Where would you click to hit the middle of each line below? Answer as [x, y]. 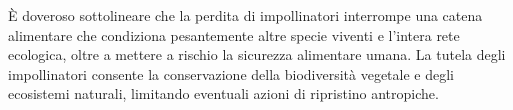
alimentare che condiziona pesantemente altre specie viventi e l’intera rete [234, 34]
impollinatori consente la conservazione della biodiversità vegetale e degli [231, 73]
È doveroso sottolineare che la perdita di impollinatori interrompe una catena [245, 15]
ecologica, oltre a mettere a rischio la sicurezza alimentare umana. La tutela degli [257, 54]
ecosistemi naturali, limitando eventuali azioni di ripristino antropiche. [223, 93]
